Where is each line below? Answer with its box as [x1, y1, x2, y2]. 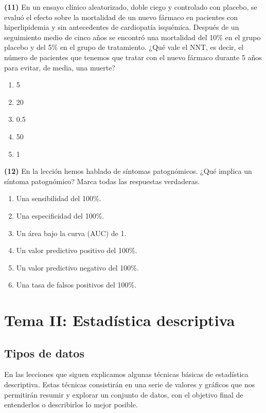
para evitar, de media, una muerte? [4, 62, 115, 73]
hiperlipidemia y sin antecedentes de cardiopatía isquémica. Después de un [4, 22, 239, 32]
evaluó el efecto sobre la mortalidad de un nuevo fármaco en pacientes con [4, 11, 238, 22]
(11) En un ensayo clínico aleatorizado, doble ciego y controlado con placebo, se [4, 2, 257, 12]
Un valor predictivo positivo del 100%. [16, 245, 137, 256]
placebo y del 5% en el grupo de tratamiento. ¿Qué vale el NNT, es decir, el [4, 42, 244, 52]
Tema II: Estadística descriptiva [4, 310, 235, 331]
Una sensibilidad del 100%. [16, 193, 101, 204]
